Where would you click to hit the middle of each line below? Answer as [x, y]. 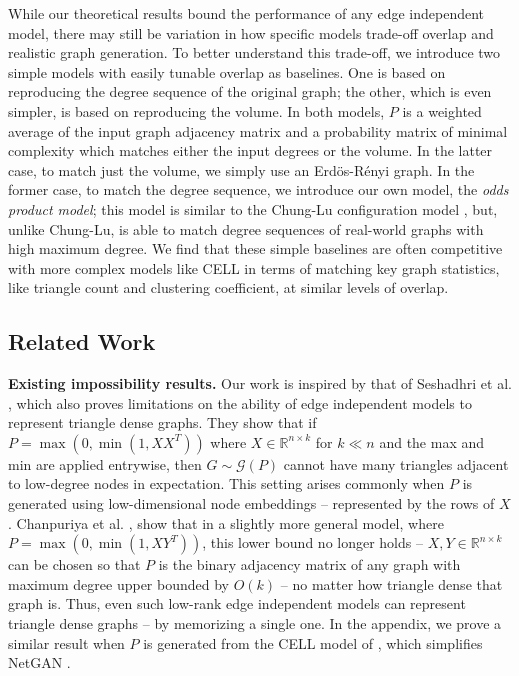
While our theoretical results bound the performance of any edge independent [246, 13]
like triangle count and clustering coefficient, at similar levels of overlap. [228, 287]
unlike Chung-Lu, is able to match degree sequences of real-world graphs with [246, 228]
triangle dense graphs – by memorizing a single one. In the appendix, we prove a [255, 623]
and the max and [432, 441]
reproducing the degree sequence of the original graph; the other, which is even [250, 91]
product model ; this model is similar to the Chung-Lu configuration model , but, [253, 208]
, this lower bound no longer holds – [312, 542]
